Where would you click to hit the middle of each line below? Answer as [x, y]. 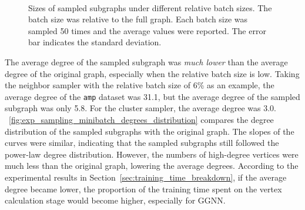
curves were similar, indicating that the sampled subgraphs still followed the [142, 143]
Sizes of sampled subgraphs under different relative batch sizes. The [150, 7]
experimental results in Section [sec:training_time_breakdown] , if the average [146, 177]
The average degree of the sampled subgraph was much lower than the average [146, 61]
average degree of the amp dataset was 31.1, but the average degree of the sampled [152, 96]
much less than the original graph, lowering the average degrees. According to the [152, 166]
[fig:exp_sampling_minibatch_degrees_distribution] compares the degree [141, 119]
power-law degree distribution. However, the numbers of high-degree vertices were [152, 154]
